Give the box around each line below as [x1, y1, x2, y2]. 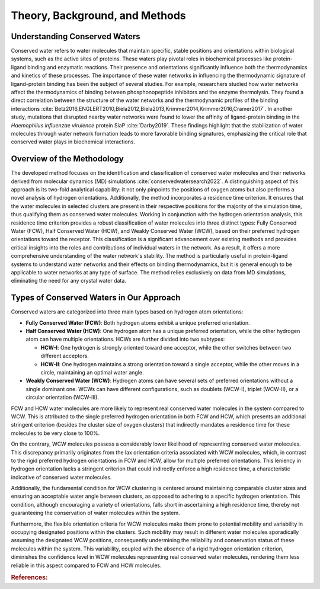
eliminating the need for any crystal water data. [11, 277, 127, 284]
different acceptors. [40, 353, 89, 360]
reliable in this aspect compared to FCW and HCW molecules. [11, 562, 162, 569]
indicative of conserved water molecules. [11, 473, 112, 481]
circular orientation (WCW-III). [25, 394, 99, 401]
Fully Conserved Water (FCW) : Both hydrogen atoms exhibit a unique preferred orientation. [25, 319, 250, 326]
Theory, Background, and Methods [11, 9, 186, 22]
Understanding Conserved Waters [11, 31, 140, 41]
